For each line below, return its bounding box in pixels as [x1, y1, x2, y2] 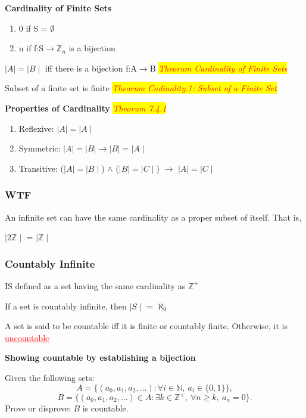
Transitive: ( [18, 162, 64, 174]
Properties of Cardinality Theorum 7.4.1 [5, 101, 167, 114]
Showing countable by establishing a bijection [5, 351, 196, 364]
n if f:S [18, 42, 44, 54]
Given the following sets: [5, 371, 95, 383]
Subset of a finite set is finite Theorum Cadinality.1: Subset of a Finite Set [5, 82, 277, 94]
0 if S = [18, 21, 48, 34]
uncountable [5, 331, 49, 343]
